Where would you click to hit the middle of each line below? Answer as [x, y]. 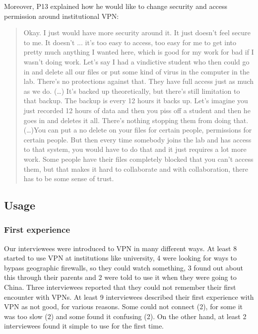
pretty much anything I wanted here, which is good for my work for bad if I [139, 52]
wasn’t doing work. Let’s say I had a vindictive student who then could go [136, 61]
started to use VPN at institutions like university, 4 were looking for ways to [121, 258]
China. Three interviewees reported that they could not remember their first [120, 287]
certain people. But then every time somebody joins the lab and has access [137, 139]
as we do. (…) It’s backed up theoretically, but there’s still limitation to [132, 91]
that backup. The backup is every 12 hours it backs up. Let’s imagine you [136, 100]
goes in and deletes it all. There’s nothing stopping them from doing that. [136, 120]
